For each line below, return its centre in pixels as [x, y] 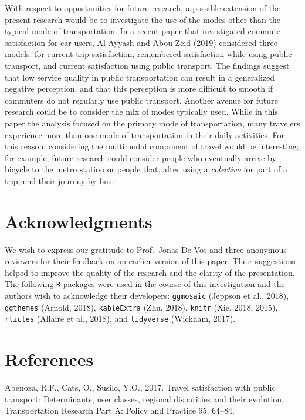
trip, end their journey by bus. [60, 180]
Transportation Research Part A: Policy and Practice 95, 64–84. [120, 410]
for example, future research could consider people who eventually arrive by [140, 157]
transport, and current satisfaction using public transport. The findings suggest [147, 65]
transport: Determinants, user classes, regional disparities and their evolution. [144, 399]
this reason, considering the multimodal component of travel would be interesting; [152, 146]
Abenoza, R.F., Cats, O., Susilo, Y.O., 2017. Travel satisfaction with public [140, 387]
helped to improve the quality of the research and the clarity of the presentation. [150, 272]
